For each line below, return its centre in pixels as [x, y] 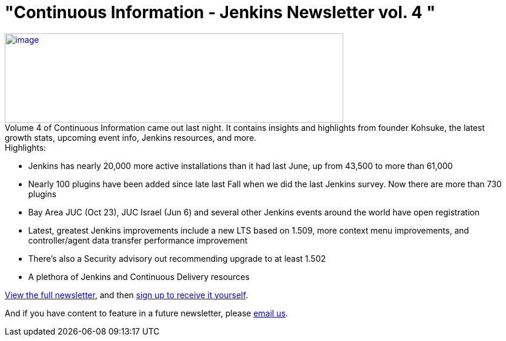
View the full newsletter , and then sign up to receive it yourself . [126, 295]
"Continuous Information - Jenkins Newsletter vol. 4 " [220, 12]
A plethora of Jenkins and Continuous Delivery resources [139, 276]
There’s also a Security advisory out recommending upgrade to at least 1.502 [177, 258]
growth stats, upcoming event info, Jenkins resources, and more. [131, 137]
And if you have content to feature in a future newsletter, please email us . [146, 313]
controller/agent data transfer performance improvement [138, 240]
